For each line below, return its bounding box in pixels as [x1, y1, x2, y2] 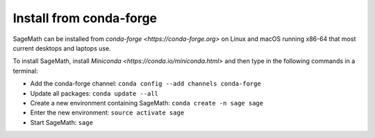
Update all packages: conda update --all [30, 89, 159, 97]
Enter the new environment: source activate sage [30, 108, 185, 117]
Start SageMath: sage [30, 118, 94, 126]
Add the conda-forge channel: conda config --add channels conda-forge [30, 80, 262, 88]
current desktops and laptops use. [12, 44, 111, 52]
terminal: [12, 67, 38, 75]
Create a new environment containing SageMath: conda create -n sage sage [30, 98, 264, 107]
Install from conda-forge [12, 10, 158, 26]
